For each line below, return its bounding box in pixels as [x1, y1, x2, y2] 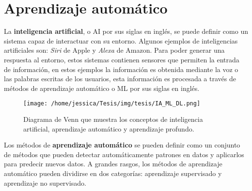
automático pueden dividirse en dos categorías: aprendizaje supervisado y [4, 168, 222, 178]
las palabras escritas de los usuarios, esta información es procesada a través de [4, 73, 236, 84]
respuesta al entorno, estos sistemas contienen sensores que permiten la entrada [4, 54, 239, 64]
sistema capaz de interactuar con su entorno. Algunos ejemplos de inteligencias [4, 35, 238, 45]
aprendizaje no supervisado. [4, 177, 86, 188]
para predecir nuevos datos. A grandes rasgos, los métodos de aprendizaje [4, 159, 222, 169]
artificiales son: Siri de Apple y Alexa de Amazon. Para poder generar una [4, 45, 225, 55]
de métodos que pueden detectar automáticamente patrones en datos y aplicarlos [4, 149, 244, 159]
